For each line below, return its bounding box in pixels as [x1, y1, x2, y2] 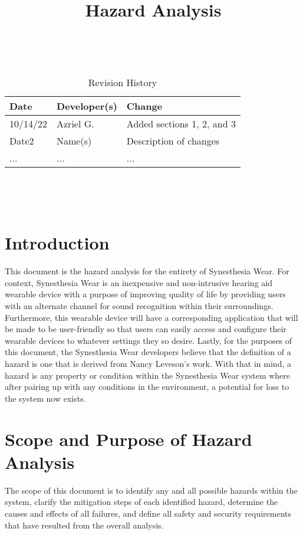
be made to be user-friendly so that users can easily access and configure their [5, 323, 286, 335]
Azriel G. [57, 116, 94, 130]
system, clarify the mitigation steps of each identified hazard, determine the [5, 495, 278, 508]
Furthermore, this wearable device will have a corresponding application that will [5, 311, 298, 323]
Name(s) [57, 133, 92, 147]
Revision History [88, 75, 157, 89]
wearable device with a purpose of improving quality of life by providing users [5, 288, 286, 300]
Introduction [5, 231, 110, 255]
